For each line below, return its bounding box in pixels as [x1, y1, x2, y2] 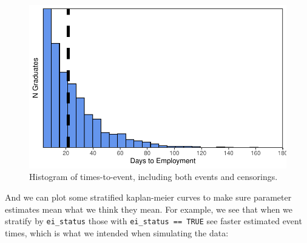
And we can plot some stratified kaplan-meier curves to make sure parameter [5, 191, 292, 203]
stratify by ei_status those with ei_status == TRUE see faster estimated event [5, 215, 302, 227]
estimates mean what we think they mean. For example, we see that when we [5, 202, 293, 215]
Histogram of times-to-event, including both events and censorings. [29, 170, 278, 183]
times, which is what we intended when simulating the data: [5, 226, 229, 239]
